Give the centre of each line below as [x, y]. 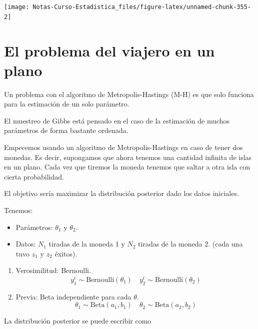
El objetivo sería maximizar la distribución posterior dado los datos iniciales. [121, 193]
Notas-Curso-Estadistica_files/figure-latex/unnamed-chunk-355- [142, 7]
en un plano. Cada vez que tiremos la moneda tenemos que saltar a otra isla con [127, 167]
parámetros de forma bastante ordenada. [66, 130]
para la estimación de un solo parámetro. [67, 104]
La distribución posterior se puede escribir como [78, 321]
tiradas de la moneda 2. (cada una [190, 244]
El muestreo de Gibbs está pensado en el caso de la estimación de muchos [117, 120]
